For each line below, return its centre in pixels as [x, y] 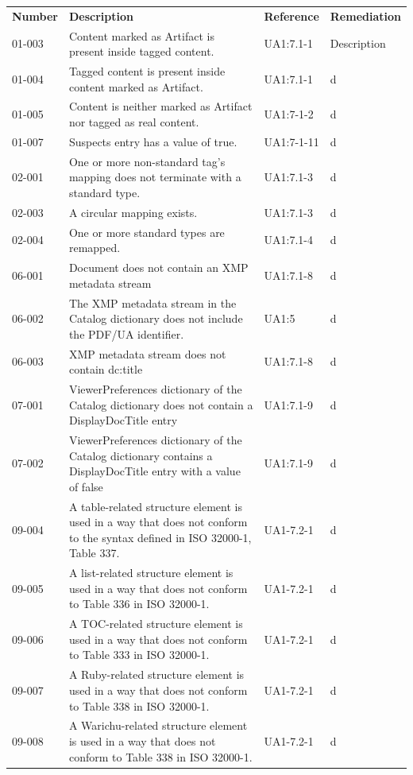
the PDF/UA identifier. [126, 333]
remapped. [95, 248]
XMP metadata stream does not [147, 353]
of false [86, 486]
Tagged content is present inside [147, 71]
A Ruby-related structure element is [156, 674]
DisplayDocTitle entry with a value [154, 471]
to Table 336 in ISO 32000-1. [139, 604]
